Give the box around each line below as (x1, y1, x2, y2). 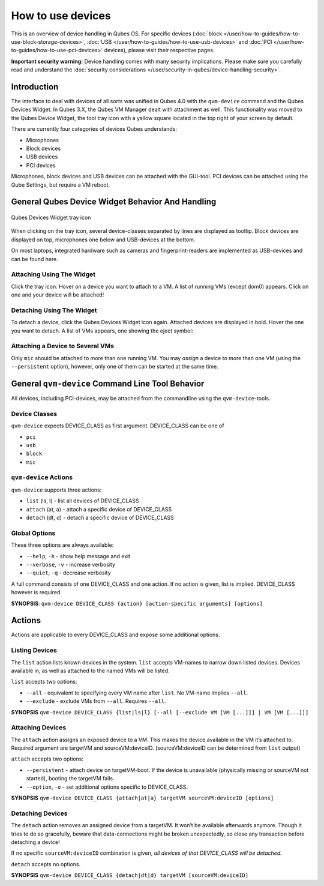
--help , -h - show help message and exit (26, 552, 131, 559)
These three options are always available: (11, 541, 114, 549)
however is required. (11, 589, 62, 596)
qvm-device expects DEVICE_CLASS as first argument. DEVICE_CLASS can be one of (11, 422, 224, 429)
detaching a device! (11, 838, 60, 846)
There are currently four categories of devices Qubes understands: (11, 125, 177, 133)
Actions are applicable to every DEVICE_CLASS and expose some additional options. (11, 631, 220, 639)
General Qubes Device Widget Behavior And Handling (11, 197, 217, 207)
